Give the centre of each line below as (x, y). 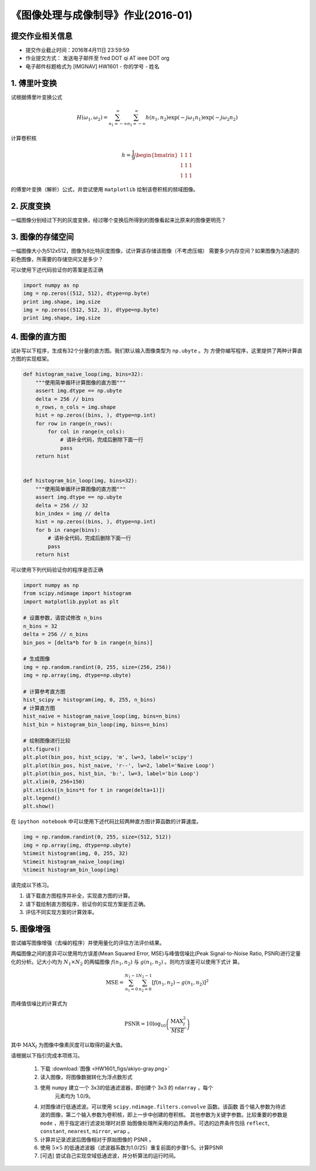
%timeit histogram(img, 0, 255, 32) (76, 854)
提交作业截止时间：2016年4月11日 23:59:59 (78, 50)
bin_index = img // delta (73, 513)
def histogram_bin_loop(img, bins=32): (80, 481)
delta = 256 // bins (65, 399)
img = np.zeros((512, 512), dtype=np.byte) (87, 293)
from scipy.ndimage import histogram (77, 593)
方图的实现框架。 (31, 359)
